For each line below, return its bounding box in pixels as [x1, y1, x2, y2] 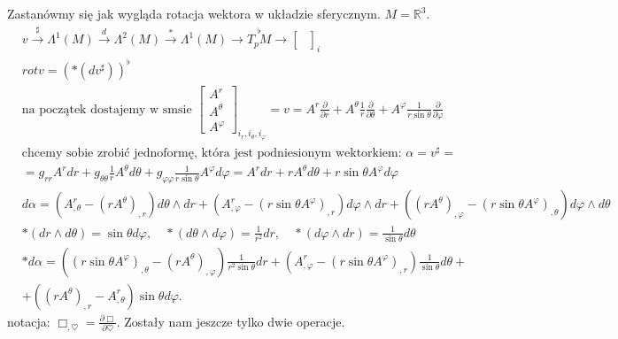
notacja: [7, 312, 50, 330]
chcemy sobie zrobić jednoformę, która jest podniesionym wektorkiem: [21, 146, 402, 159]
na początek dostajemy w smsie [21, 103, 192, 116]
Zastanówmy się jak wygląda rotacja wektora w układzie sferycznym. [7, 4, 381, 22]
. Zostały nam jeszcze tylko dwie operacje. [116, 312, 345, 330]
